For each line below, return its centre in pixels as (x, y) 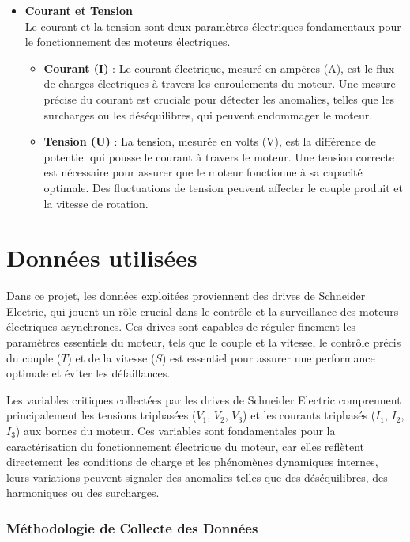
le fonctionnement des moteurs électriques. (128, 42)
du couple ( (34, 357)
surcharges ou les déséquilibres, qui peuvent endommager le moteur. (208, 114)
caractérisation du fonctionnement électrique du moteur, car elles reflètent (186, 446)
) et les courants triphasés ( (309, 415)
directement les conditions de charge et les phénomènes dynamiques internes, (192, 462)
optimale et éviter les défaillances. (88, 373)
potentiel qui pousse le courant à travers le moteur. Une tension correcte (219, 156)
